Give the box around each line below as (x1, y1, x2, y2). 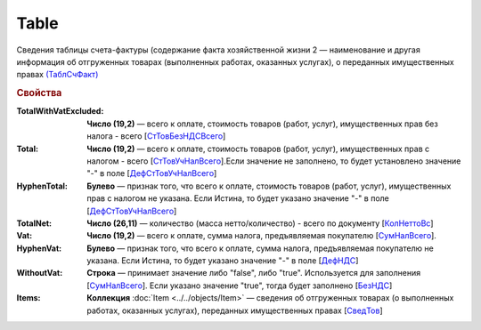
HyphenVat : (16, 243, 62, 254)
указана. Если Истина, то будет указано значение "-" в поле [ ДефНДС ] (86, 255, 359, 266)
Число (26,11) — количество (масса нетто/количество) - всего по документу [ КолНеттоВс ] (86, 218, 434, 229)
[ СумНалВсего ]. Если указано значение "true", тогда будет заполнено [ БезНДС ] (86, 280, 393, 291)
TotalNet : (16, 218, 53, 229)
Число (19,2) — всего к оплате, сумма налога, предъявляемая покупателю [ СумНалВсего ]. (86, 230, 436, 241)
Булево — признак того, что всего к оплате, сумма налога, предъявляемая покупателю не (86, 243, 434, 254)
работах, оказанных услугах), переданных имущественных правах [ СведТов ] (86, 305, 383, 316)
